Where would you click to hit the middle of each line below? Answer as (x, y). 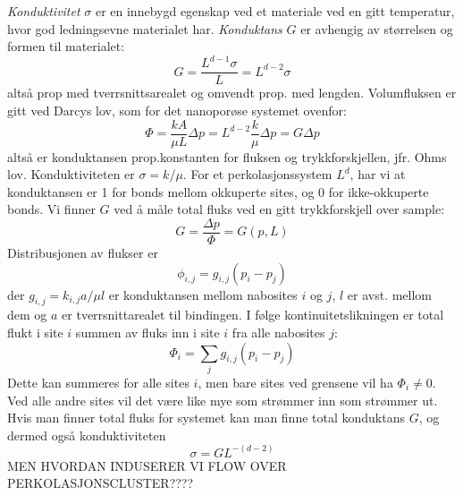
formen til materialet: (66, 46)
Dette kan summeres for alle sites (98, 382)
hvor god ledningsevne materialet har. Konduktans (145, 28)
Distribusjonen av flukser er (83, 253)
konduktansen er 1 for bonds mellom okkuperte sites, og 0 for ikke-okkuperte (218, 191)
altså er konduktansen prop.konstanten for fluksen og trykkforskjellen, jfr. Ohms (227, 156)
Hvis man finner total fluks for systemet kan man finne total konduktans (206, 418)
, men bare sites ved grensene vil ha (295, 382)
